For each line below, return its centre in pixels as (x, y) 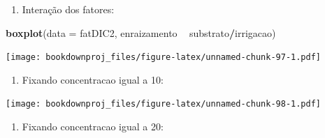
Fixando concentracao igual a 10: (93, 79)
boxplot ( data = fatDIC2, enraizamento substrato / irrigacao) (141, 32)
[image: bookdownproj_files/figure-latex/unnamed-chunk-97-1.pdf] (164, 58)
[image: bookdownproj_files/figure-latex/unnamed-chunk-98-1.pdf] (164, 104)
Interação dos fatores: (68, 9)
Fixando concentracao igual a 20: (93, 127)
